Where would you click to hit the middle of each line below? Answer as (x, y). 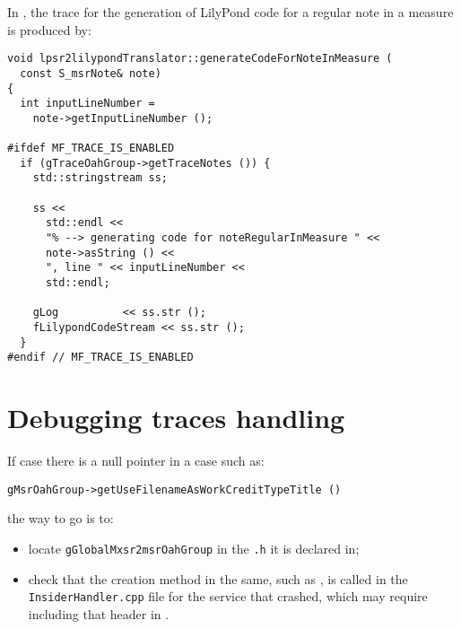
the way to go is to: (61, 518)
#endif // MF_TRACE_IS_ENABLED (100, 358)
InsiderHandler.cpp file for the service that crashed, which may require (228, 596)
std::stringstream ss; (100, 178)
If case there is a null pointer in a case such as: (136, 461)
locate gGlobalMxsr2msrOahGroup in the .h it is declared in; (194, 548)
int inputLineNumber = (87, 104)
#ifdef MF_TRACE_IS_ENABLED (91, 149)
